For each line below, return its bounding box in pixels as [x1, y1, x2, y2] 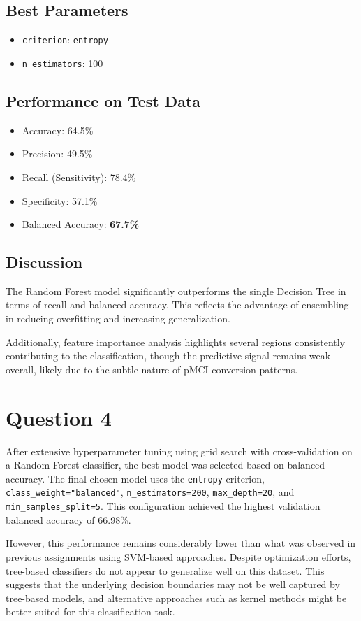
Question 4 [6, 403, 112, 431]
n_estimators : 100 [22, 55, 103, 70]
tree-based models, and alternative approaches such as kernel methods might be [6, 590, 347, 605]
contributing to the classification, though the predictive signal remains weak [6, 348, 331, 363]
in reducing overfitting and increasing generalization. [6, 311, 230, 326]
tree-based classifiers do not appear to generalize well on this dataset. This [6, 563, 325, 578]
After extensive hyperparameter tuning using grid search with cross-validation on [6, 443, 353, 458]
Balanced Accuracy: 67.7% [22, 217, 140, 231]
